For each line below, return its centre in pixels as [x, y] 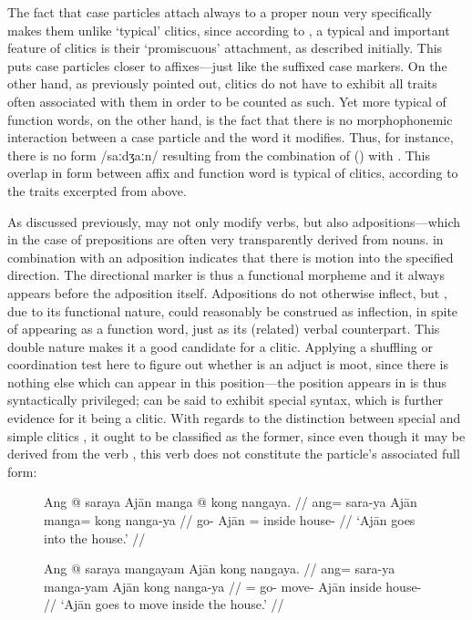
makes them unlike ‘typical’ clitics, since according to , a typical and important [229, 30]
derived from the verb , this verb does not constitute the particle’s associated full [234, 454]
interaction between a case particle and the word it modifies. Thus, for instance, [231, 137]
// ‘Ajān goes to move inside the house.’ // [164, 604]
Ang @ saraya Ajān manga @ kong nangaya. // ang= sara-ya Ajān [231, 502]
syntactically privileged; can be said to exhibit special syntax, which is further [226, 400]
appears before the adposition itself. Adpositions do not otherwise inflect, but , [227, 292]
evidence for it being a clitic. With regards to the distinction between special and [234, 418]
